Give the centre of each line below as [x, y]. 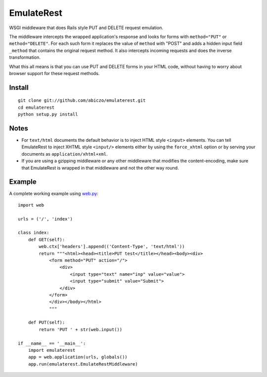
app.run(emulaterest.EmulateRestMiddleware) [83, 364]
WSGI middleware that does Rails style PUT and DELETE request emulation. [86, 28]
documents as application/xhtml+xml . [65, 154]
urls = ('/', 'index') [45, 219]
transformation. [25, 57]
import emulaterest [52, 350]
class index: [34, 233]
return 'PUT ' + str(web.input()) [81, 329]
